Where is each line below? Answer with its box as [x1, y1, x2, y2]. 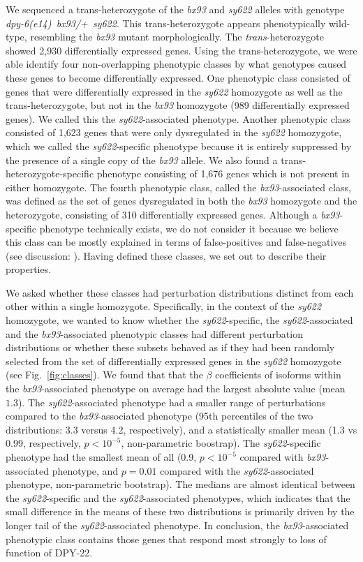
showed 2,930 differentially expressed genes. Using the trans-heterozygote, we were [6, 43, 357, 57]
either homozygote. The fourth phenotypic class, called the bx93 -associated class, [6, 179, 351, 194]
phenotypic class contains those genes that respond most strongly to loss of [6, 531, 327, 546]
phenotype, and [52, 463, 119, 478]
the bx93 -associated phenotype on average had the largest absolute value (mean [6, 381, 346, 396]
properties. [6, 262, 52, 276]
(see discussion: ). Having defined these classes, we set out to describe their [6, 248, 327, 262]
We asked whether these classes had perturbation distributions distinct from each [6, 285, 354, 300]
